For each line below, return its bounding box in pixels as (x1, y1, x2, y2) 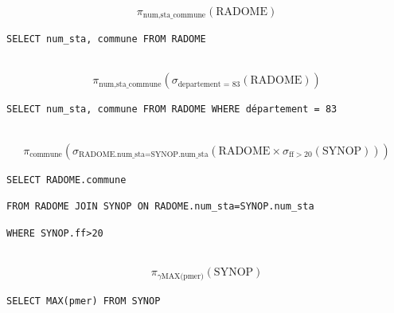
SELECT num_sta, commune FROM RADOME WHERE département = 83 (6, 104, 337, 115)
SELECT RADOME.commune (6, 174, 127, 186)
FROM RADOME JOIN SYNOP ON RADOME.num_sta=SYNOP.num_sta (6, 201, 314, 213)
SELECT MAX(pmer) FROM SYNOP (6, 295, 161, 307)
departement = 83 (177, 80, 240, 88)
